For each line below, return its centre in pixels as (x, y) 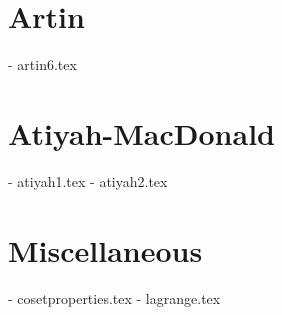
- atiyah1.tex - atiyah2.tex (88, 180)
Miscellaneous (105, 249)
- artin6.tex (42, 64)
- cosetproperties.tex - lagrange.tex (114, 297)
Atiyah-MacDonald (141, 132)
